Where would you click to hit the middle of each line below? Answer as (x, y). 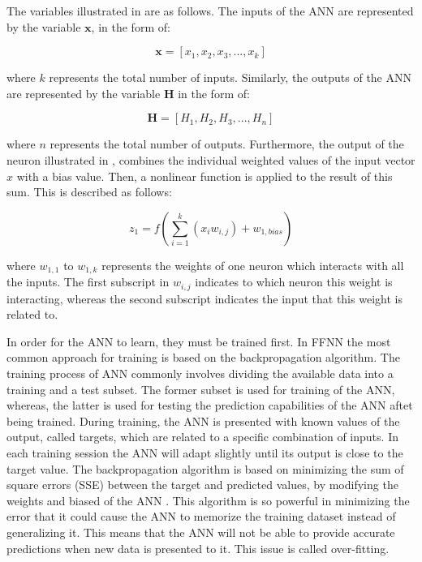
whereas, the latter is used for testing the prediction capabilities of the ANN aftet (210, 405)
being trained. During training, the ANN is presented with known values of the (203, 420)
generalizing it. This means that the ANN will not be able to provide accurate (201, 532)
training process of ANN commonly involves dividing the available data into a (200, 373)
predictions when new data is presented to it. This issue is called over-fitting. (198, 548)
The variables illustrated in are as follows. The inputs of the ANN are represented (210, 11)
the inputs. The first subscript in (88, 282)
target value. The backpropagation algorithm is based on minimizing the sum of (205, 468)
